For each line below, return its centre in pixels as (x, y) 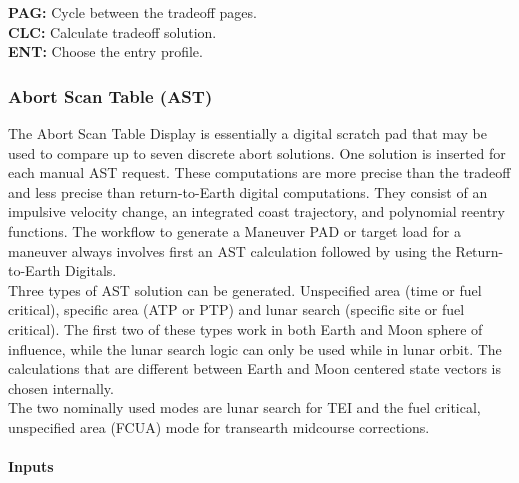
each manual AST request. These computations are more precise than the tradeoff (259, 172)
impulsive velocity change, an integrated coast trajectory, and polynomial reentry (256, 211)
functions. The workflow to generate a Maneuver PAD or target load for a (234, 230)
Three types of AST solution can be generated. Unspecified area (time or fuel (245, 289)
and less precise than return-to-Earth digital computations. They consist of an (248, 191)
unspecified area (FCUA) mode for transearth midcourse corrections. (219, 426)
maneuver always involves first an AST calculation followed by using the (229, 250)
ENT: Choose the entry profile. (105, 51)
